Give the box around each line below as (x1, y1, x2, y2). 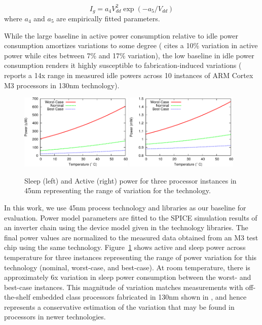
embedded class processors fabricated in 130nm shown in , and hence (32, 292, 247, 302)
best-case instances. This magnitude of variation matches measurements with (4, 281, 243, 292)
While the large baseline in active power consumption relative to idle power (4, 30, 238, 41)
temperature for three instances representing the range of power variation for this (4, 251, 257, 262)
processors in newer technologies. (4, 311, 106, 322)
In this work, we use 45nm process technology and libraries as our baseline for (4, 202, 246, 212)
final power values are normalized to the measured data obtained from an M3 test (4, 232, 258, 242)
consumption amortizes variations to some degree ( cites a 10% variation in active (4, 40, 258, 51)
